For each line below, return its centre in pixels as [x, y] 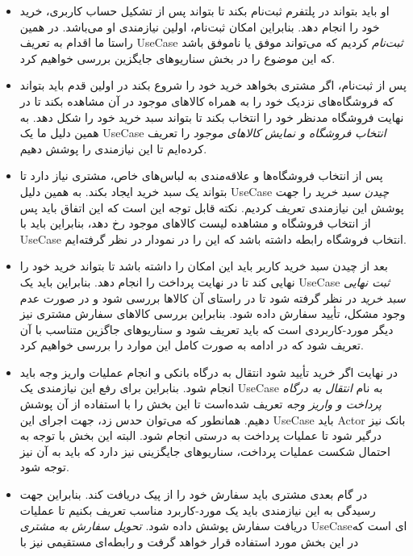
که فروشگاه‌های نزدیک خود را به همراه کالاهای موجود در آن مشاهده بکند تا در [207, 100]
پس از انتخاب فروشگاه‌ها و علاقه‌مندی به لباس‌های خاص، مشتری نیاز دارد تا [201, 176]
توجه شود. [44, 467]
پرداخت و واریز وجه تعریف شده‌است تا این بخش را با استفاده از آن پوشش [201, 404]
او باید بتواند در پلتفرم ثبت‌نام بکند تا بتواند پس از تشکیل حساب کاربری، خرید [204, 10]
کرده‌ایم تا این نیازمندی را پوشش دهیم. [113, 148]
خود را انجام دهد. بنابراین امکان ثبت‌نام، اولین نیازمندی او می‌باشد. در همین [200, 26]
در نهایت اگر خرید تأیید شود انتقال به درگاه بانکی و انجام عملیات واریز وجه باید [209, 372]
